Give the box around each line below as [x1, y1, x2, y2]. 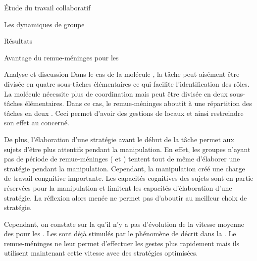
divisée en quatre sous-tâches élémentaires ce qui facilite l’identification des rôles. [4, 78, 250, 89]
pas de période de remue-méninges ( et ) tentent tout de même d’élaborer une [4, 154, 240, 164]
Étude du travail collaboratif [4, 2, 91, 12]
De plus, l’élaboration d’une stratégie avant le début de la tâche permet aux [4, 134, 234, 144]
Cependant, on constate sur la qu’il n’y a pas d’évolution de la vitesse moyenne [4, 218, 244, 229]
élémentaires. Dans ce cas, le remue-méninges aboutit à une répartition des [25, 98, 252, 108]
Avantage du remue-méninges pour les [4, 52, 119, 62]
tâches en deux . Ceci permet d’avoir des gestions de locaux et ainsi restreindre [4, 107, 244, 118]
